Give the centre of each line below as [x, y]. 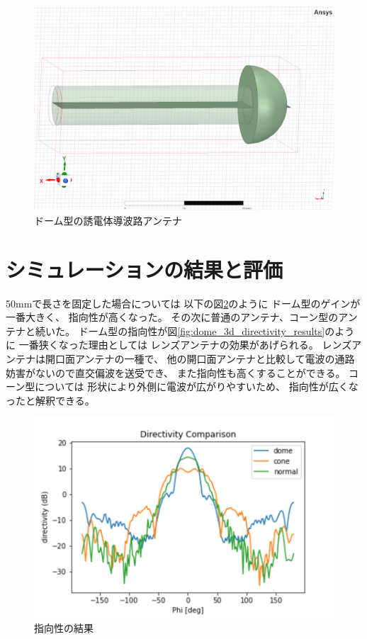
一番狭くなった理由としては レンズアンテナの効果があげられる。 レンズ [185, 345]
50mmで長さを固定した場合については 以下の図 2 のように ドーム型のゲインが [183, 303]
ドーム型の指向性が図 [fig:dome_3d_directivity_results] [202, 330]
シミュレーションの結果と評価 [144, 269]
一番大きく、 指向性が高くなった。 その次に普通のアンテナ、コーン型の [172, 317]
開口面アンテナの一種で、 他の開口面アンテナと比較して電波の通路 [200, 359]
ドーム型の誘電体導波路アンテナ [108, 220]
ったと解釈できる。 [50, 400]
